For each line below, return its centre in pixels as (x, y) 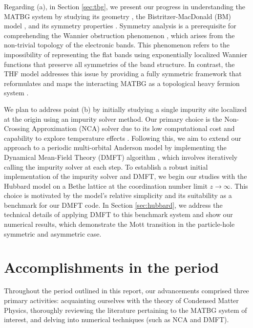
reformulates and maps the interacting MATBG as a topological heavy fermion (122, 83)
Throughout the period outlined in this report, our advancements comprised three (126, 291)
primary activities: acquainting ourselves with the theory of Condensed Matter (121, 300)
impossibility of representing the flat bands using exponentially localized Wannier (126, 54)
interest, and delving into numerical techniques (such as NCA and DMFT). (116, 319)
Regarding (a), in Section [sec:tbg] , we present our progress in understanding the (125, 6)
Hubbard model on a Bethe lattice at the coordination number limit (106, 186)
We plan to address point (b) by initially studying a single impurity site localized (126, 109)
